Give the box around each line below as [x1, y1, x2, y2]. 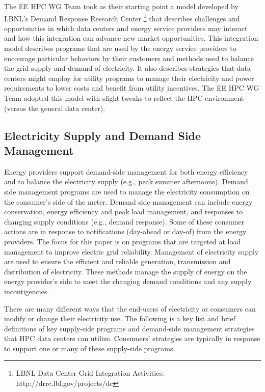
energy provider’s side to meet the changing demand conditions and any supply [4, 276, 252, 287]
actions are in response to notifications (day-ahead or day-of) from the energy [4, 226, 247, 237]
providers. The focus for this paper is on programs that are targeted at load [4, 236, 241, 246]
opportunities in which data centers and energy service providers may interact [4, 22, 248, 33]
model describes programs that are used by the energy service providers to [4, 43, 236, 53]
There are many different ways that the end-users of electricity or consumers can [4, 303, 256, 314]
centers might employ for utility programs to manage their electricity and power [4, 72, 254, 83]
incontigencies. [4, 286, 49, 296]
